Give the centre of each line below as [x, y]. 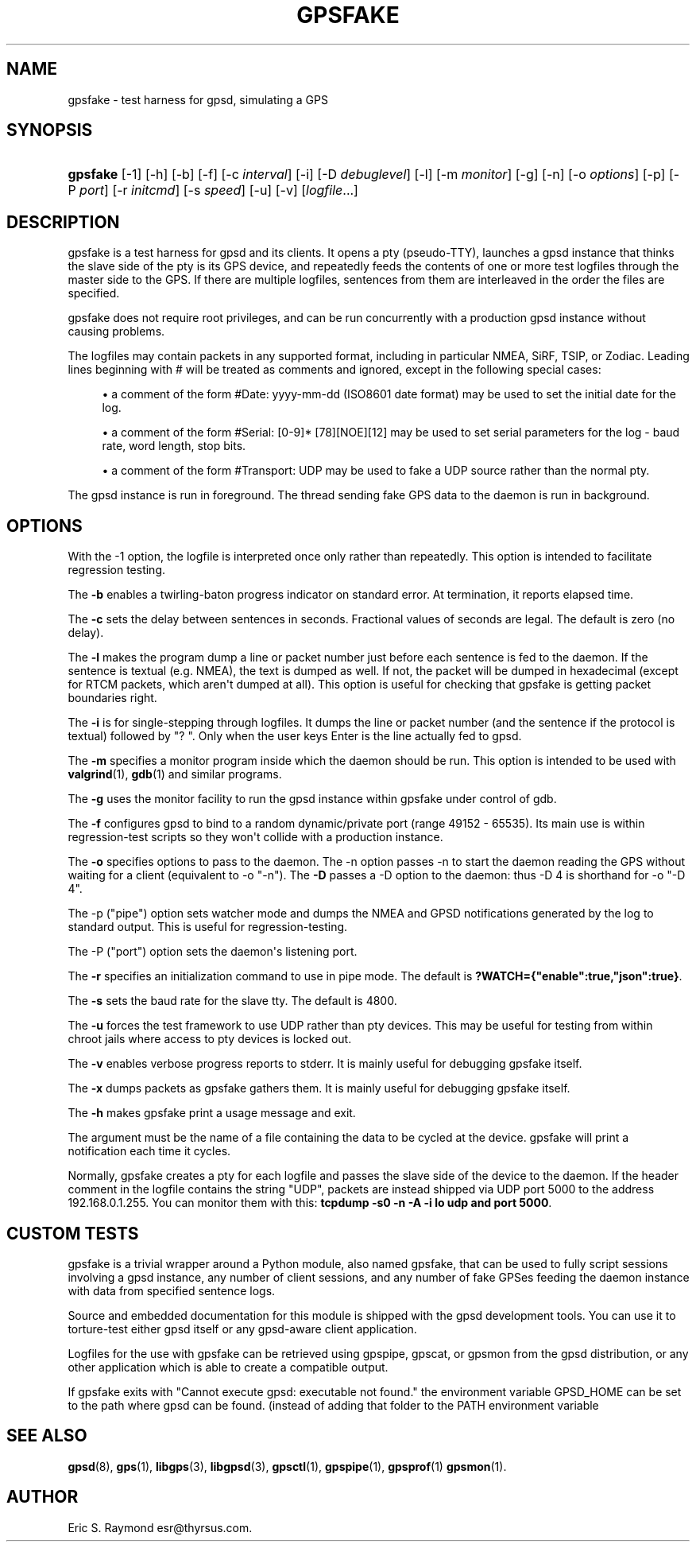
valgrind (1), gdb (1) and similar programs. [175, 774]
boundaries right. [112, 698]
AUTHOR [43, 1497]
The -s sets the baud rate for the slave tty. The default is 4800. [232, 1001]
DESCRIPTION [63, 222]
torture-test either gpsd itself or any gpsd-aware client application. [242, 1329]
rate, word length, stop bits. [174, 446]
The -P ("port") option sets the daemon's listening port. [213, 952]
